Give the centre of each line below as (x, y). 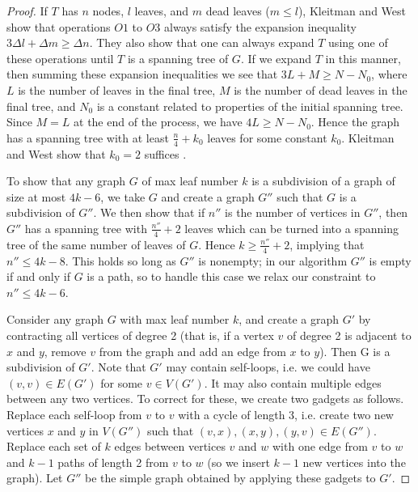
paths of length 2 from (113, 462)
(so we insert (239, 462)
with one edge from (320, 446)
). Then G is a (355, 351)
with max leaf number (175, 319)
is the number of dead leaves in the (321, 89)
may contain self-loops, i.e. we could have (268, 367)
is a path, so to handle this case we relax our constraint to (231, 276)
